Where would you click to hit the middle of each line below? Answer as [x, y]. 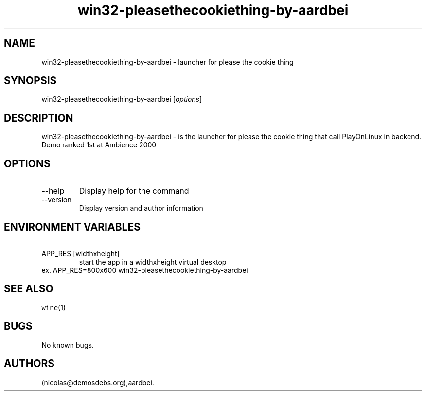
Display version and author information [141, 208]
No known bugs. [68, 345]
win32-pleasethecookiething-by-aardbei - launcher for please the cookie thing [168, 62]
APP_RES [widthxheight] [80, 253]
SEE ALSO [29, 289]
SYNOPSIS [30, 81]
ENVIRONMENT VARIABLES [72, 227]
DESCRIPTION [39, 118]
